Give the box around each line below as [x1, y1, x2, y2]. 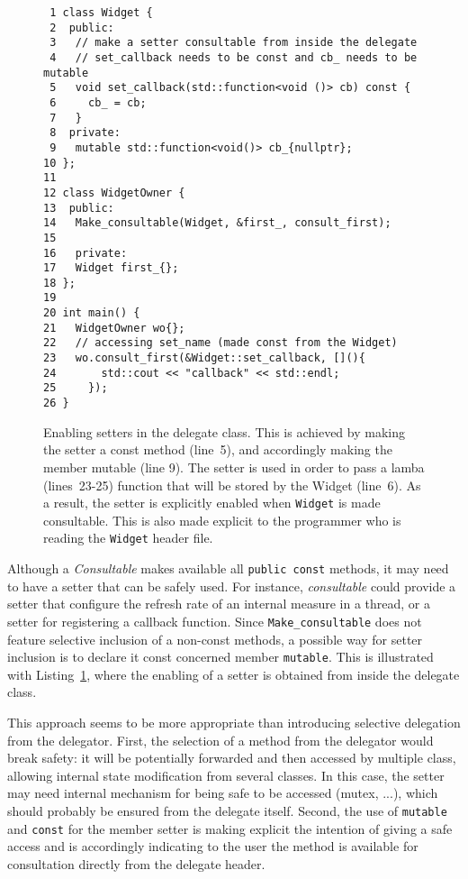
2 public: [49, 21, 114, 34]
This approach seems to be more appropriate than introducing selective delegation [7, 712, 461, 731]
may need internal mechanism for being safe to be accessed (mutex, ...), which [7, 783, 438, 802]
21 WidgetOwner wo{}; [43, 321, 185, 334]
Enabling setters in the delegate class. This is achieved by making [43, 422, 405, 441]
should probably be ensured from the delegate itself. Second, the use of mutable [7, 801, 447, 819]
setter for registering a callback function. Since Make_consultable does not [7, 611, 422, 630]
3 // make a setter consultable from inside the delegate [49, 36, 418, 50]
